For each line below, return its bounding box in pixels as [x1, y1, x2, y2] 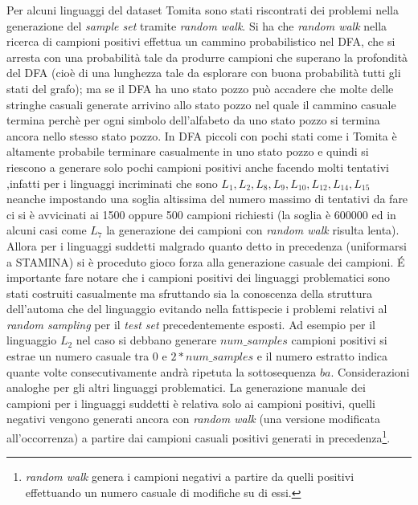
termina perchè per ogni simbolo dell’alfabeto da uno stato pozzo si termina [6, 112, 380, 128]
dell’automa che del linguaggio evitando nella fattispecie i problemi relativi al [6, 300, 387, 317]
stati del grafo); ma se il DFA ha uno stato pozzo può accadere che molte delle [6, 79, 394, 96]
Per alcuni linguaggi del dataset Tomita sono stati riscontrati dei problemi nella [6, 2, 399, 18]
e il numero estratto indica [256, 348, 388, 364]
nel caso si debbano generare [76, 332, 217, 348]
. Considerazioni [330, 363, 410, 380]
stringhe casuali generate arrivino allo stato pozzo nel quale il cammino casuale [6, 96, 396, 112]
